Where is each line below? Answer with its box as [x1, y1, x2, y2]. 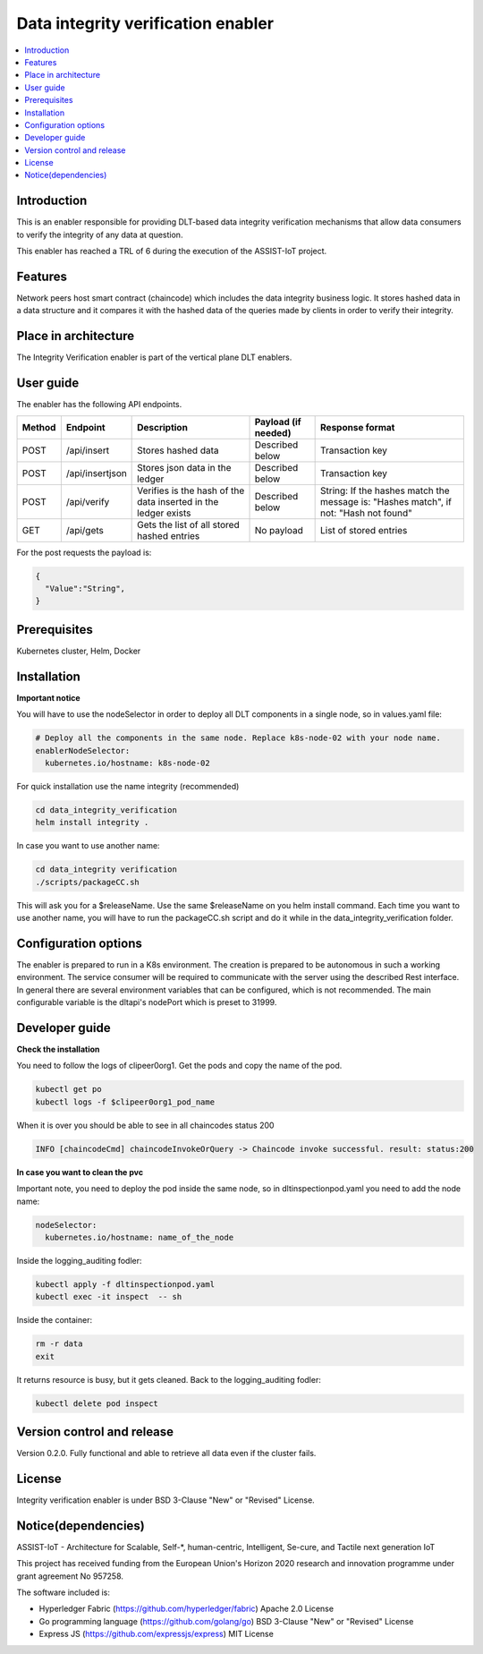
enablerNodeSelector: [35, 746, 131, 755]
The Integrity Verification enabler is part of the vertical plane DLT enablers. [16, 352, 292, 362]
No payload [254, 524, 303, 536]
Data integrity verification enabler [16, 13, 275, 33]
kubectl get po [35, 1084, 102, 1095]
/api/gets [65, 524, 105, 536]
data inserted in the [137, 495, 219, 507]
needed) [254, 426, 292, 439]
